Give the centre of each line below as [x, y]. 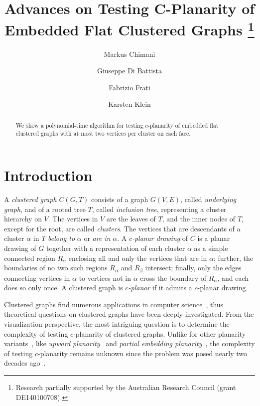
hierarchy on [23, 219]
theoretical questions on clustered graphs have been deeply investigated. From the [129, 314]
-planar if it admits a [160, 288]
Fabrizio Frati [130, 87]
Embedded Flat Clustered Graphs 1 [130, 29]
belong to [62, 238]
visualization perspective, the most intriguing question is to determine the [117, 324]
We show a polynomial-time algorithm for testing [79, 125]
